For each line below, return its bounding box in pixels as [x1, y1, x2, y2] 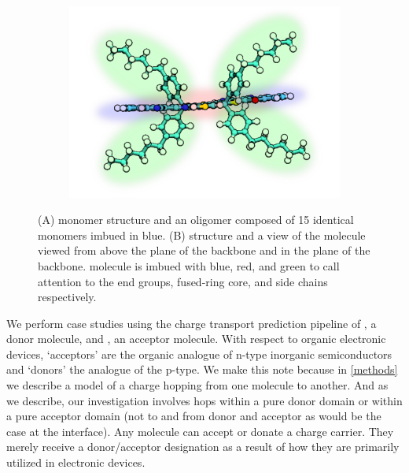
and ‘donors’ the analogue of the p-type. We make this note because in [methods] [6, 361, 398, 378]
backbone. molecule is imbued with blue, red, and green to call [38, 257, 340, 274]
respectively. [38, 289, 97, 305]
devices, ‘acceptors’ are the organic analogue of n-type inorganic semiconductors [6, 345, 392, 362]
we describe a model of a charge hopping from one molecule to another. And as [6, 377, 389, 393]
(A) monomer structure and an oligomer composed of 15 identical [38, 211, 354, 228]
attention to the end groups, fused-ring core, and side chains [38, 273, 328, 289]
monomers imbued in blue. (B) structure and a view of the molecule [38, 226, 366, 243]
